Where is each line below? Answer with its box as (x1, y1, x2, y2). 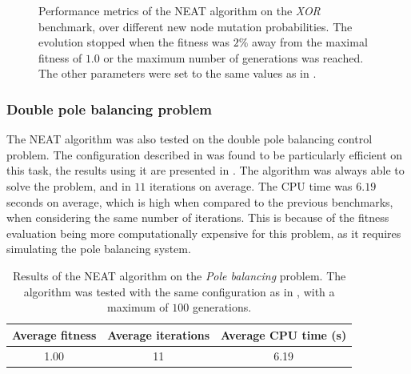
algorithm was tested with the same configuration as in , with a (23, 283, 335, 300)
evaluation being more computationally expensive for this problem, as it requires (6, 224, 401, 241)
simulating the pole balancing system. (6, 240, 191, 257)
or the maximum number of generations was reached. (103, 49, 364, 66)
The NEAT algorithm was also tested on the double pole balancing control (6, 131, 373, 147)
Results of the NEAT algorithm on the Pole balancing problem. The (12, 267, 346, 284)
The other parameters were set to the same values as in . (38, 65, 317, 82)
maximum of (107, 299, 169, 316)
